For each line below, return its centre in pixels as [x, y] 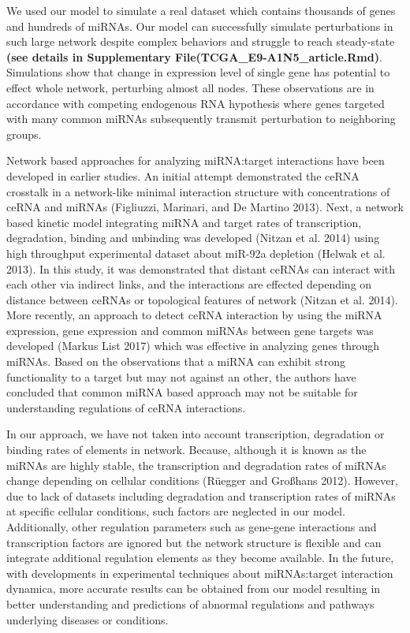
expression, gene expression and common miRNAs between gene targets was [190, 330]
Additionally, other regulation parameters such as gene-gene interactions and [192, 527]
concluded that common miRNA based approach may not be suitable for [182, 392]
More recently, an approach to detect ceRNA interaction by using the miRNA [194, 315]
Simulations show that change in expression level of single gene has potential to [198, 72]
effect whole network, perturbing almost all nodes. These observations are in [190, 87]
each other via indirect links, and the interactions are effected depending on [189, 284]
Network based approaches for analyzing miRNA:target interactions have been [196, 160]
